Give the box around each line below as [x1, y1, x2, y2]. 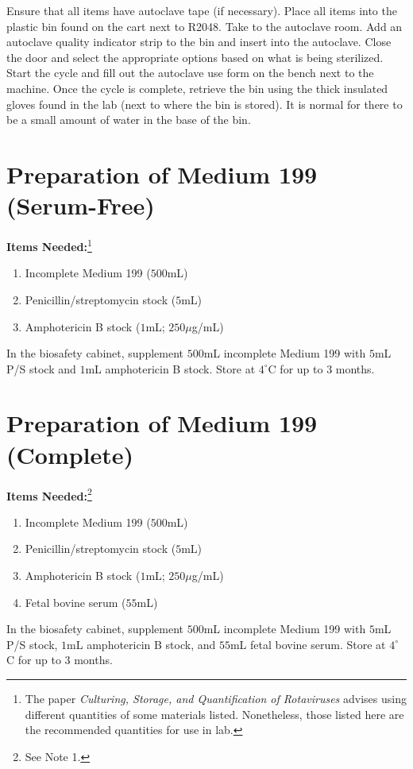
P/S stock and [6, 360, 76, 377]
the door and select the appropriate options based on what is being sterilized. [6, 48, 384, 65]
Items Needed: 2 [6, 485, 92, 504]
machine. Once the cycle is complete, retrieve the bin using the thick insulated [6, 79, 388, 96]
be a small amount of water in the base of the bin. [6, 111, 251, 128]
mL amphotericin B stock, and [67, 636, 216, 652]
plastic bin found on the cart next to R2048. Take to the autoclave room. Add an [6, 17, 403, 34]
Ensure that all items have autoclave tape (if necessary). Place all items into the [6, 2, 397, 18]
